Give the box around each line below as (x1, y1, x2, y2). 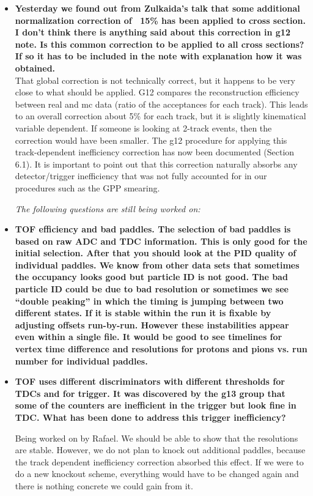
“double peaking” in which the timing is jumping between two (15, 294, 284, 307)
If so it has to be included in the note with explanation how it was (15, 50, 302, 62)
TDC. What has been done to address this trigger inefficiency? (15, 411, 286, 423)
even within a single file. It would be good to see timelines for (15, 330, 282, 343)
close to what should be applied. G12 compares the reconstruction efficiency (15, 86, 300, 98)
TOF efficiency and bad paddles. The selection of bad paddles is (15, 223, 291, 235)
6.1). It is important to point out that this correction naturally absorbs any (15, 157, 298, 170)
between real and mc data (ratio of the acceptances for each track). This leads (15, 97, 308, 110)
